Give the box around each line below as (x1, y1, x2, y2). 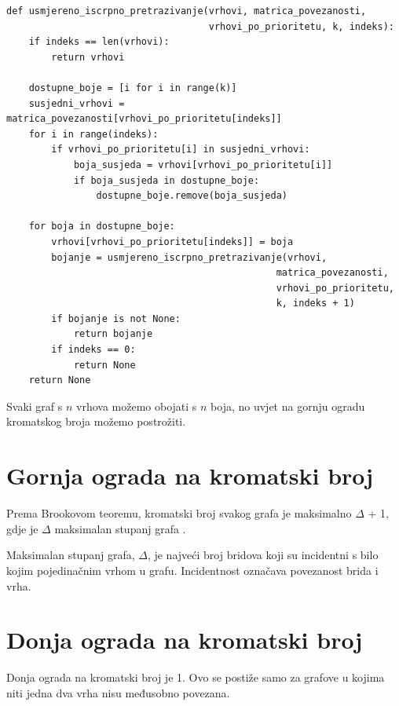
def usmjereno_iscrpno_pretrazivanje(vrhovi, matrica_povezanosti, (6, 5, 367, 16)
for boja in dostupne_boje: (28, 221, 175, 232)
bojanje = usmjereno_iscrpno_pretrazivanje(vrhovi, (51, 251, 328, 263)
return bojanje (73, 328, 153, 340)
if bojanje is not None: (51, 313, 181, 324)
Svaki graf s (6, 397, 63, 414)
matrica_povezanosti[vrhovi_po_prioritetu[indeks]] (6, 113, 282, 125)
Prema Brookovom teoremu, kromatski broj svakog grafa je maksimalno (6, 505, 352, 521)
